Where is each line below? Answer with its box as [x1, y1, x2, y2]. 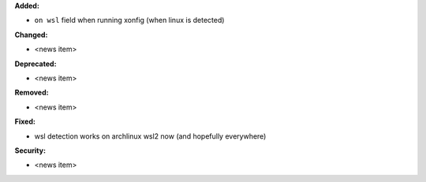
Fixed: [14, 117, 35, 126]
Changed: [14, 30, 48, 39]
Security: [14, 146, 47, 155]
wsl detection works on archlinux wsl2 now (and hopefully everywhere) [34, 131, 267, 141]
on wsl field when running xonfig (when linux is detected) [34, 16, 225, 25]
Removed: [14, 87, 49, 98]
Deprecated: [14, 59, 57, 69]
